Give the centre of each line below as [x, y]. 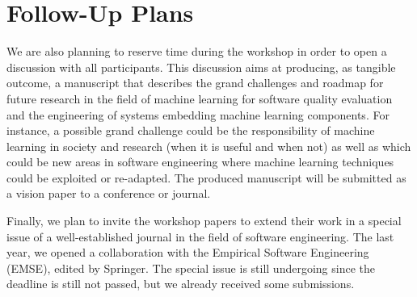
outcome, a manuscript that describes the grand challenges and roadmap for [195, 83]
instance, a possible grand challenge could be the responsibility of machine [191, 130]
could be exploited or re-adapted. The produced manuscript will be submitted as [206, 177]
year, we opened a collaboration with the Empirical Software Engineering [188, 252]
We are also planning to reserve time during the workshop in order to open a [197, 51]
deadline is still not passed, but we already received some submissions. [181, 284]
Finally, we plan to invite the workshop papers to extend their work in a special [204, 221]
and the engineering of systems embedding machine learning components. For [198, 114]
